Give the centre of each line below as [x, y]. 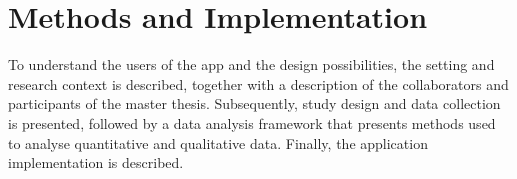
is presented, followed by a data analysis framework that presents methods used [252, 122]
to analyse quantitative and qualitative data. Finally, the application [218, 142]
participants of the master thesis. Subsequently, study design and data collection [254, 103]
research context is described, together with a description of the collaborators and [258, 83]
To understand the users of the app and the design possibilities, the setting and [251, 64]
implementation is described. [96, 162]
